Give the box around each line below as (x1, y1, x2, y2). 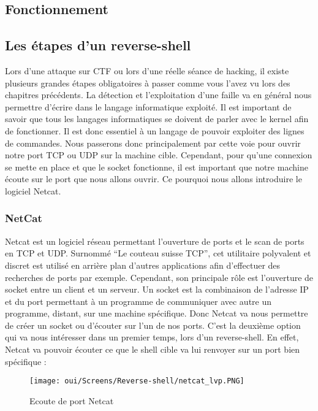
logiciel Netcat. (5, 184, 61, 197)
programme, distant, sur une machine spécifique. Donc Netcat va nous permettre (5, 307, 308, 320)
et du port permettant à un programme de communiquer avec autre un (5, 294, 272, 307)
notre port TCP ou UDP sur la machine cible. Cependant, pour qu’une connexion (5, 148, 312, 161)
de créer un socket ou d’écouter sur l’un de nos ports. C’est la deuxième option (5, 318, 301, 331)
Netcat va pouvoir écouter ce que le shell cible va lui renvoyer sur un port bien (5, 343, 300, 356)
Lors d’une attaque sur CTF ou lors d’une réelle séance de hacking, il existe (5, 64, 289, 77)
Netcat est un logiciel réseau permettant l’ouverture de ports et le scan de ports (5, 234, 305, 247)
